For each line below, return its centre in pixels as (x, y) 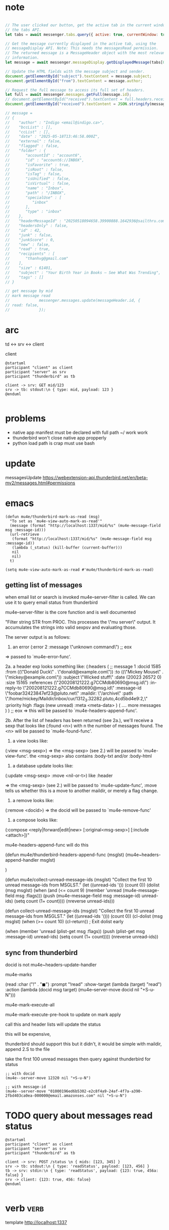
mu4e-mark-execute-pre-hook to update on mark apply (63, 1014)
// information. (22, 58)
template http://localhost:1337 (36, 1222)
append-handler (22, 860)
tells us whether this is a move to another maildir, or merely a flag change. (82, 791)
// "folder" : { (26, 151)
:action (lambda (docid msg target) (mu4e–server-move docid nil (72, 989)
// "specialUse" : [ (33, 198)
